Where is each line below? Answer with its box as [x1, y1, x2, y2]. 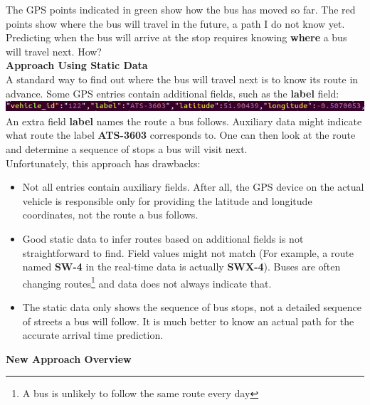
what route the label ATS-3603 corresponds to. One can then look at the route [6, 127, 356, 142]
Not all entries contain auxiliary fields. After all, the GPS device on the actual [22, 179, 364, 194]
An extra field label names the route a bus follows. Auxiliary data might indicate [6, 113, 362, 128]
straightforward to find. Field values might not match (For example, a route [22, 245, 354, 260]
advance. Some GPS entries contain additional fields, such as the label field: [6, 85, 339, 100]
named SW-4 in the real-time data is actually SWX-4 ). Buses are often [22, 259, 341, 274]
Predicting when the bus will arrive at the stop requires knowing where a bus [6, 30, 347, 45]
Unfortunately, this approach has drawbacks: [6, 155, 201, 170]
